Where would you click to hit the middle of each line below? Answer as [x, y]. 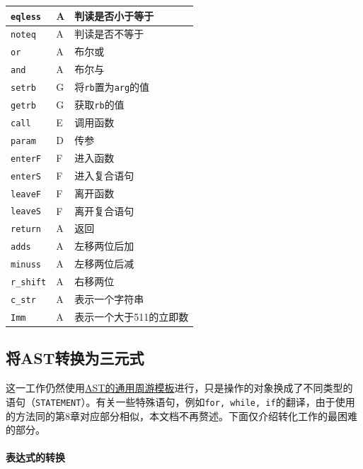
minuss [26, 265]
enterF [26, 159]
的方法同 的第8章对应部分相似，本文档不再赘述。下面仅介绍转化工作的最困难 [181, 415]
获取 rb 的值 [99, 105]
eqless [26, 17]
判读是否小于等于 [114, 15]
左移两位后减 [104, 264]
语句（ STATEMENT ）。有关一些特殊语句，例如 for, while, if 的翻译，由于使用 [180, 401]
